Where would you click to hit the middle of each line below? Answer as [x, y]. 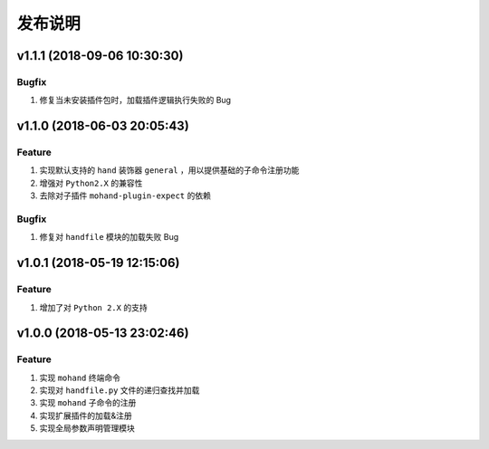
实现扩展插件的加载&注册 [86, 416]
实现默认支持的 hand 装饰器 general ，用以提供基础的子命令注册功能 [169, 170]
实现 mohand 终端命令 [80, 377]
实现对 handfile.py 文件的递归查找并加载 [120, 390]
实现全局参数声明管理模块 [87, 428]
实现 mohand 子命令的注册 [88, 403]
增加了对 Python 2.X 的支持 [94, 307]
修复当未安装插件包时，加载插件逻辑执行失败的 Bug [135, 100]
